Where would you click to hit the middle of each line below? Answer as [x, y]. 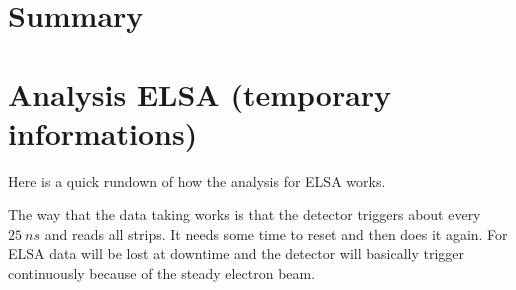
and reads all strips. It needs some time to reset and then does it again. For [276, 233]
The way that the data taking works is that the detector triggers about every [244, 214]
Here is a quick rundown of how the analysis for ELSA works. [197, 180]
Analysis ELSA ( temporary [200, 93]
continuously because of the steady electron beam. [162, 273]
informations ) [103, 132]
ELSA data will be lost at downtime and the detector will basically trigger [236, 253]
